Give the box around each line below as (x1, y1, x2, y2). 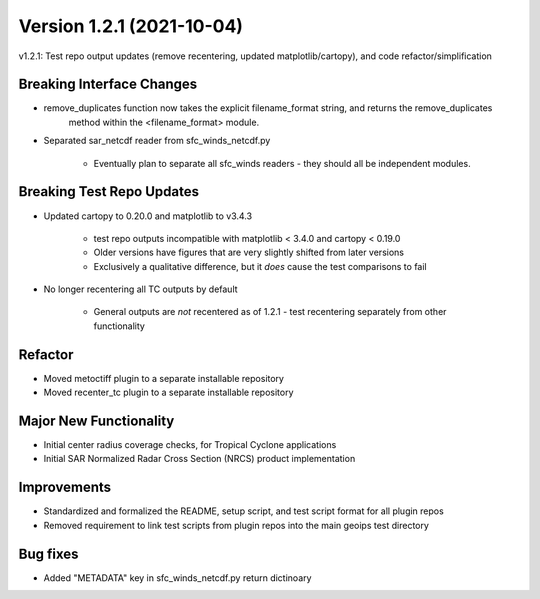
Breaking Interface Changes (18, 76, 198, 93)
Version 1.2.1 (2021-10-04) (18, 15, 244, 37)
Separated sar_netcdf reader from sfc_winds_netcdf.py (43, 135, 271, 147)
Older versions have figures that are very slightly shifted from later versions (93, 246, 405, 259)
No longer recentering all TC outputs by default (43, 283, 239, 295)
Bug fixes (18, 545, 79, 562)
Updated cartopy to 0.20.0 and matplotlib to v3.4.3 (43, 210, 253, 222)
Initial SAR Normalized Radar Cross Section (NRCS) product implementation (43, 453, 356, 465)
